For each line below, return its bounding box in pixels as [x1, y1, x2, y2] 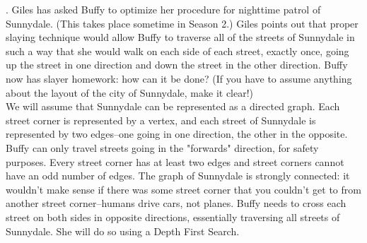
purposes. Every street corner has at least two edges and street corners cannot [6, 154, 344, 169]
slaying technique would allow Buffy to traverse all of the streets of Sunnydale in [6, 30, 355, 45]
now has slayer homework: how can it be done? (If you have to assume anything [6, 71, 352, 85]
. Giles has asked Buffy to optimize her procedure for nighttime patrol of [6, 2, 321, 16]
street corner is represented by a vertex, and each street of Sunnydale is [6, 112, 316, 127]
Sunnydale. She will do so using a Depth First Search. [6, 223, 240, 238]
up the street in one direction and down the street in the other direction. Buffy [6, 57, 348, 72]
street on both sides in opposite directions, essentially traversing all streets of [6, 209, 340, 224]
